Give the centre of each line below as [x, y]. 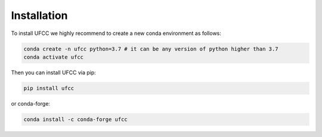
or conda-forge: [31, 103]
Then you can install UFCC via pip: [54, 72]
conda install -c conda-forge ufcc [75, 119]
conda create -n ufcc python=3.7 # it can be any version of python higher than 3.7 [151, 49]
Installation [39, 15]
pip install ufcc [49, 88]
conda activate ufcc [53, 57]
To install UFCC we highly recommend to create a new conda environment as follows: [116, 33]
